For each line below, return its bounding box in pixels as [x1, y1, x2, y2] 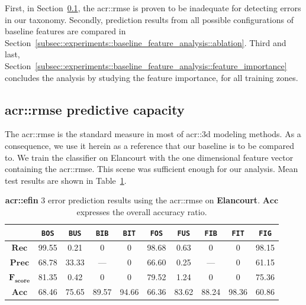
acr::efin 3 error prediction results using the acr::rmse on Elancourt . [5, 194, 260, 206]
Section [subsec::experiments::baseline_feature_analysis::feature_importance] [5, 59, 287, 72]
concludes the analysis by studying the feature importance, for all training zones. [5, 71, 298, 83]
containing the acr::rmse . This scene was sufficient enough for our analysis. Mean [5, 163, 298, 175]
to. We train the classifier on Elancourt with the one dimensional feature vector [5, 151, 294, 163]
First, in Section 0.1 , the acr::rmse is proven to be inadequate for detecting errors [5, 2, 301, 14]
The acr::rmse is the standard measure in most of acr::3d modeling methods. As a [5, 128, 301, 140]
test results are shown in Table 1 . [5, 174, 127, 186]
